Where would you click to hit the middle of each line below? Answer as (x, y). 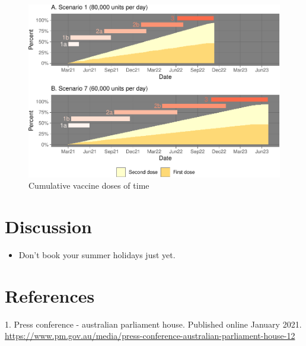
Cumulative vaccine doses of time (89, 185)
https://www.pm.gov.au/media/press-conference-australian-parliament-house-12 (150, 336)
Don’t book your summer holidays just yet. (97, 255)
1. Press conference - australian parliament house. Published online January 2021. (153, 324)
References (50, 295)
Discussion (48, 226)
